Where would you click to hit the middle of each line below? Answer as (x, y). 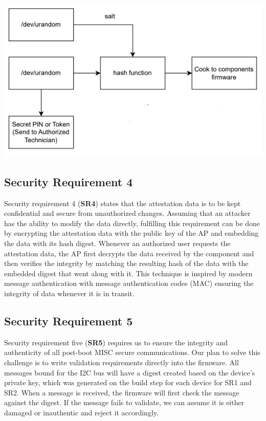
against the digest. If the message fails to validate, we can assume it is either (124, 402)
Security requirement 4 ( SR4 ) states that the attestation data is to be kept (123, 203)
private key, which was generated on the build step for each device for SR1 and (128, 382)
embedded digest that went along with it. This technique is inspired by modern (128, 273)
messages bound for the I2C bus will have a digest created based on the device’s (130, 372)
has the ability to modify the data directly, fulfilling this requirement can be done (132, 223)
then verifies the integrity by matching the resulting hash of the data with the (126, 263)
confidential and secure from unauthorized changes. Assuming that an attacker (127, 213)
